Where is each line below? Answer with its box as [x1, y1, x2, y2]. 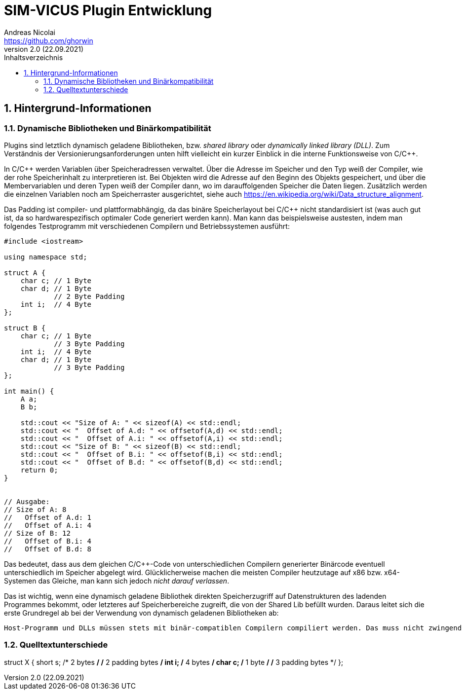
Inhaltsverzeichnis [4, 53, 63, 62]
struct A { [4, 268, 46, 277]
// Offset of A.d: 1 [4, 513, 92, 521]
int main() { [4, 387, 54, 395]
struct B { [4, 324, 46, 332]
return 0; [20, 466, 58, 474]
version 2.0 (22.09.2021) [4, 44, 84, 53]
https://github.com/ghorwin [4, 36, 93, 45]
